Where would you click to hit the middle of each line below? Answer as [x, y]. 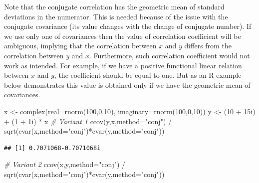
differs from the [208, 46]
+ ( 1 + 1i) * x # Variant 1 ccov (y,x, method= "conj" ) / [88, 121]
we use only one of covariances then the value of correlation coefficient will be [123, 36]
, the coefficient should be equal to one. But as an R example [148, 75]
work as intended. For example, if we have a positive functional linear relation [123, 65]
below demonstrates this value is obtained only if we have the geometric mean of [127, 85]
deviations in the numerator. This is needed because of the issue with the [116, 16]
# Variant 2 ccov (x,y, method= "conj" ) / [65, 164]
